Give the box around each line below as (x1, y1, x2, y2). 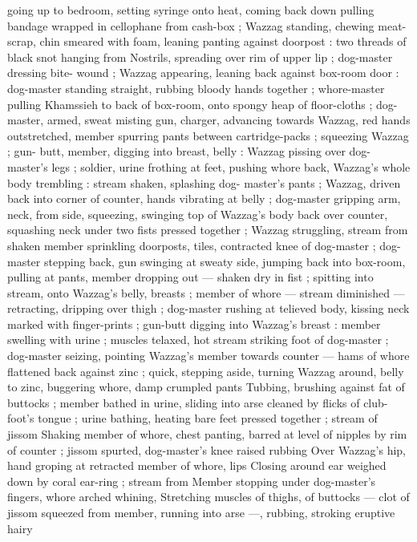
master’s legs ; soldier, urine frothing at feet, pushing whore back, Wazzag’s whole (7, 158, 411, 175)
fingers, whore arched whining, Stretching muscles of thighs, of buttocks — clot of (7, 488, 410, 505)
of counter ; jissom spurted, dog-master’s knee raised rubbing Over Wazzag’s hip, (7, 441, 406, 458)
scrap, (7, 33, 36, 50)
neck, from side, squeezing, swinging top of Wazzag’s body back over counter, (7, 205, 388, 222)
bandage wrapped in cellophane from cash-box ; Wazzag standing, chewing (7, 17, 374, 34)
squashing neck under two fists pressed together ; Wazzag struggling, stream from (7, 221, 408, 238)
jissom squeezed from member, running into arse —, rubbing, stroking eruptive (7, 504, 395, 520)
